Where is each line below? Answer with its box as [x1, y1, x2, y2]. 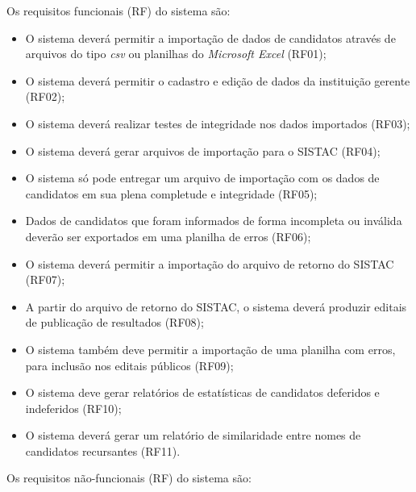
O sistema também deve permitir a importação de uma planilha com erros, [25, 340, 396, 357]
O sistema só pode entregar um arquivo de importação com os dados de [25, 169, 380, 186]
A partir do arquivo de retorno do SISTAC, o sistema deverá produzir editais [25, 298, 407, 315]
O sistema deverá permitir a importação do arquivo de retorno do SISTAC [25, 255, 394, 272]
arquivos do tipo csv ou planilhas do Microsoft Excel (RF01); [25, 45, 327, 62]
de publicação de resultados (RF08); [25, 314, 204, 331]
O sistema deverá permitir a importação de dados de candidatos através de [25, 29, 396, 46]
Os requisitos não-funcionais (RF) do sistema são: [6, 469, 252, 486]
